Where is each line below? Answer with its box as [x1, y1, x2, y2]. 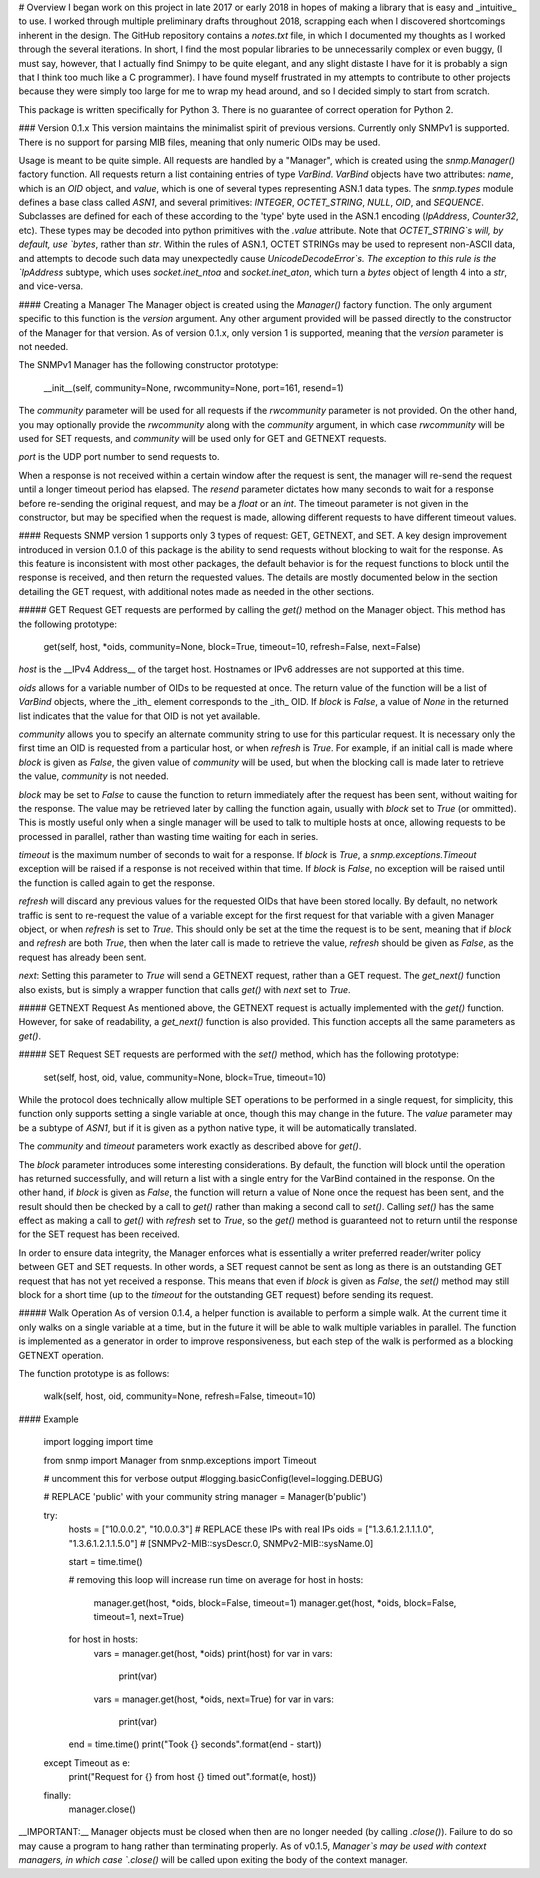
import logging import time [43, 1436, 154, 1448]
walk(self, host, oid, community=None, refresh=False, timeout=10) [43, 1390, 317, 1402]
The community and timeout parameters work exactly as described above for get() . [18, 1140, 362, 1152]
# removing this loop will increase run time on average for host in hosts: [68, 1574, 364, 1586]
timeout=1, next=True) [93, 1611, 185, 1623]
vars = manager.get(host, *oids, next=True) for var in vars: [93, 1693, 334, 1705]
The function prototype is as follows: [18, 1367, 170, 1379]
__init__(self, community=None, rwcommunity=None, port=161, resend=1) [43, 381, 344, 394]
